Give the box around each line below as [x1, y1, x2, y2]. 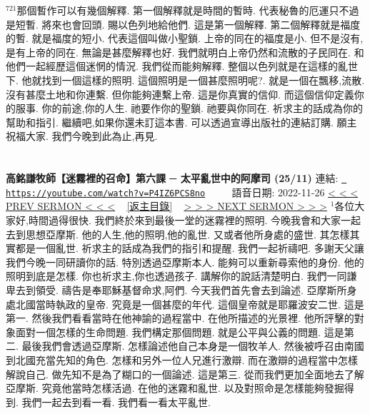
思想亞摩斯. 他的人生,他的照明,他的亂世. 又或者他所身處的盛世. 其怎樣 [25, 226, 350, 241]
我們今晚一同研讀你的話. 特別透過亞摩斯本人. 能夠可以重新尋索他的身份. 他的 [6, 254, 364, 269]
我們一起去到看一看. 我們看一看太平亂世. [21, 394, 211, 409]
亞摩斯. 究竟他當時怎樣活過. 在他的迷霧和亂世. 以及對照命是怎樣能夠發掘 [6, 380, 344, 395]
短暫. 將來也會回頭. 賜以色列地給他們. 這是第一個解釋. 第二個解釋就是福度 [15, 16, 361, 31]
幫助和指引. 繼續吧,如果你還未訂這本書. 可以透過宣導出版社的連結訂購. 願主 [6, 114, 357, 129]
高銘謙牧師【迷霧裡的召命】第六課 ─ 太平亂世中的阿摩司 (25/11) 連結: [6, 171, 339, 186]
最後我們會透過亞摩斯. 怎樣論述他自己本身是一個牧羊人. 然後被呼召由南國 [21, 338, 364, 353]
